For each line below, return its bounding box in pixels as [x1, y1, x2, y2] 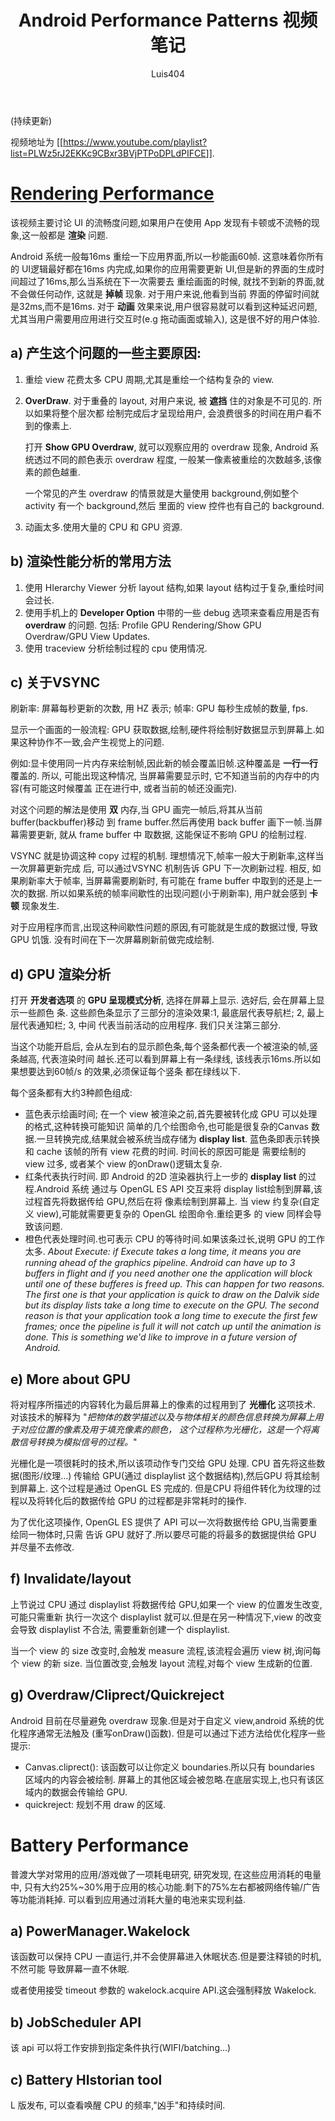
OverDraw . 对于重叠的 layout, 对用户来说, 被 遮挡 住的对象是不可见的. [24, 394, 312, 406]
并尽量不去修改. [10, 1541, 75, 1553]
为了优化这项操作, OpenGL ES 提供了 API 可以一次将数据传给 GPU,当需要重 [10, 1516, 318, 1528]
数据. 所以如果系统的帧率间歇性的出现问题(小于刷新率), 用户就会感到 [27, 887, 308, 900]
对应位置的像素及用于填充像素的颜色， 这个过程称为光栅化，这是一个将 [18, 1423, 311, 1435]
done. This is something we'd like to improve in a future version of [24, 1331, 298, 1343]
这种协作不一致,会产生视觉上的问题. [18, 736, 165, 748]
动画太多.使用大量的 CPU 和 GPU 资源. [24, 521, 183, 533]
